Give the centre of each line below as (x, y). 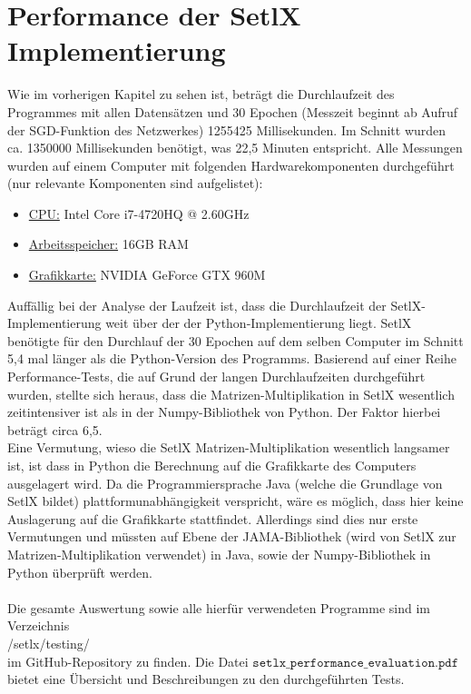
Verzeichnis (39, 625)
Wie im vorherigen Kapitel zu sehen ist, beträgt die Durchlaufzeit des (201, 94)
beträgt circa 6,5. (55, 429)
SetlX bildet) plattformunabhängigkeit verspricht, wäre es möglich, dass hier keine (235, 501)
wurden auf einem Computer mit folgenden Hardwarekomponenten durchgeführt (231, 165)
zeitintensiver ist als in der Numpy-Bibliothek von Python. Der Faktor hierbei (224, 412)
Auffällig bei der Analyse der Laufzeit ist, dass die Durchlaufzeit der (197, 305)
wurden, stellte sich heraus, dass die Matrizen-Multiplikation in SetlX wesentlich (231, 394)
